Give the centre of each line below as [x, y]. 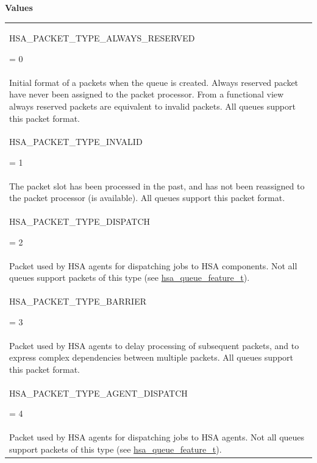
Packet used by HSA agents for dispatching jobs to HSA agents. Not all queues [157, 437]
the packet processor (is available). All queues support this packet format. [147, 198]
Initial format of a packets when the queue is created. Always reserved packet [154, 82]
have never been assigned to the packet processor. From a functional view [147, 94]
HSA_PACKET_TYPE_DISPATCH [80, 221]
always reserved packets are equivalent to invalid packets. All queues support [152, 106]
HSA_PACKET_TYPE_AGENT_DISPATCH [98, 393]
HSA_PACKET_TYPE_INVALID [76, 142]
